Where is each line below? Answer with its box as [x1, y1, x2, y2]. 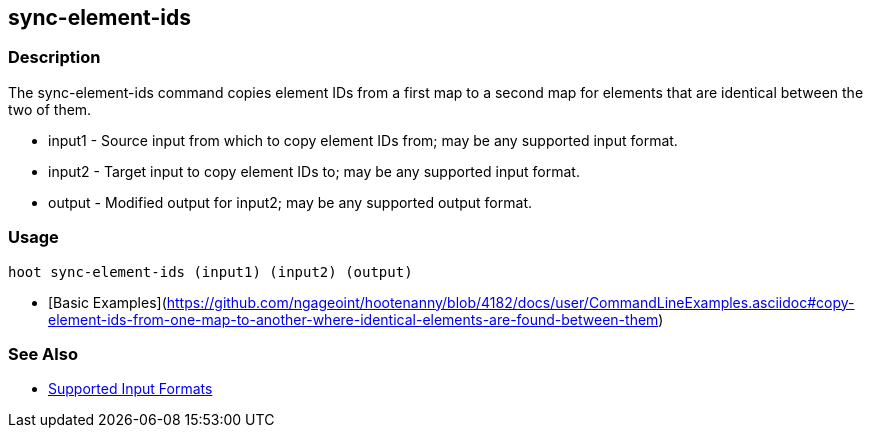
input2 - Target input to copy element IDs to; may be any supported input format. [48, 162, 580, 180]
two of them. [8, 100, 92, 118]
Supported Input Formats [48, 380, 213, 398]
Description [8, 47, 101, 68]
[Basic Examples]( [48, 293, 167, 311]
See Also [8, 343, 78, 364]
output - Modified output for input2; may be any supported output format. [48, 193, 532, 211]
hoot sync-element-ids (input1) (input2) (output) [8, 263, 413, 280]
